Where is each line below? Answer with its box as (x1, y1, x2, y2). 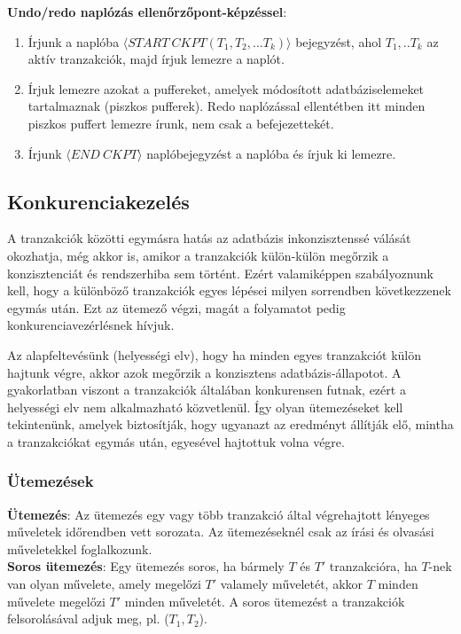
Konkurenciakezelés (7, 187, 190, 215)
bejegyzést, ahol (295, 32, 382, 51)
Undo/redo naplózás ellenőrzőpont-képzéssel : (7, 3, 287, 20)
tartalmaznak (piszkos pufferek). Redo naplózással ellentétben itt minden (27, 97, 426, 115)
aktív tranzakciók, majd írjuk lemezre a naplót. (27, 50, 285, 68)
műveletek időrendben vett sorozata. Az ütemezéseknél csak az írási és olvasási (7, 522, 434, 541)
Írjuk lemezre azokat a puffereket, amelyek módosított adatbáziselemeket (27, 79, 425, 98)
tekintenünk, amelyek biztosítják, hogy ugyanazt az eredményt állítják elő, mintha (7, 415, 454, 434)
